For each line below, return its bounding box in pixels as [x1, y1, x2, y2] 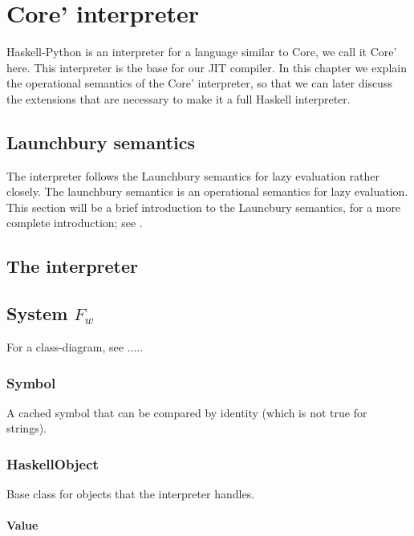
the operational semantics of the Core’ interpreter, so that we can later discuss [6, 75, 392, 91]
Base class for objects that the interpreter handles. [6, 485, 255, 502]
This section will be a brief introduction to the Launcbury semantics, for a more [6, 198, 401, 215]
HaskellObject [6, 453, 99, 473]
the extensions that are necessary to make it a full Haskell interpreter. [6, 90, 351, 107]
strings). [6, 420, 47, 437]
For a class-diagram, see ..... [6, 339, 144, 355]
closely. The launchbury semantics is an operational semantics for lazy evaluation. [6, 183, 408, 200]
